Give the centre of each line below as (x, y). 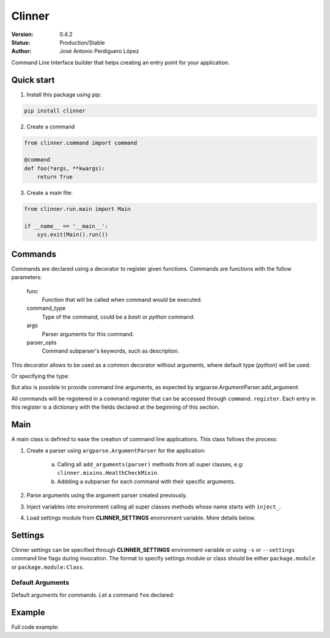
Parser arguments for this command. (88, 334)
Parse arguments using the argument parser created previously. (107, 496)
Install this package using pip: (64, 94)
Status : (21, 42)
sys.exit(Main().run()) (72, 235)
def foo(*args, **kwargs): (64, 168)
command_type (46, 308)
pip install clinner (55, 111)
